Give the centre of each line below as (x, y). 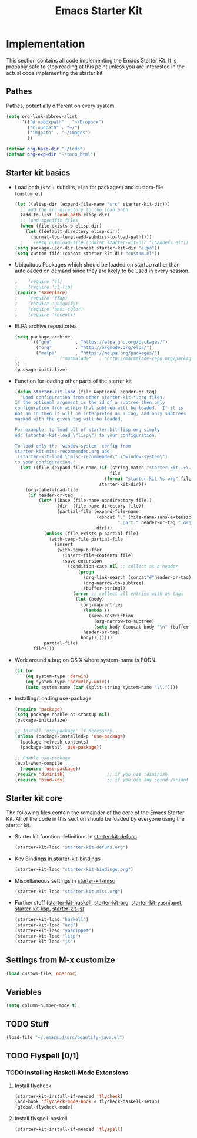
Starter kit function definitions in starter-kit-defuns (76, 836)
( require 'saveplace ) (41, 293)
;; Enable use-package (42, 758)
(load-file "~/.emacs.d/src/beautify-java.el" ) (66, 1037)
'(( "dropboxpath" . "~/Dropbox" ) (63, 122)
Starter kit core (34, 798)
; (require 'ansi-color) (49, 309)
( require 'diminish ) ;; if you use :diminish (91, 774)
